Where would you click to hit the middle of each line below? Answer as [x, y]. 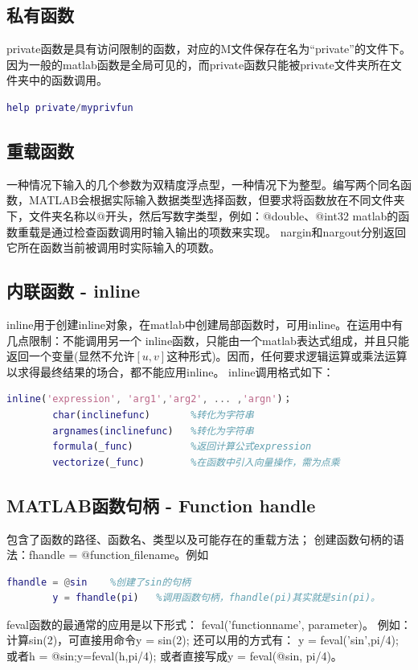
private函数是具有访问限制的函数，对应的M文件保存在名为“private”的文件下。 [209, 49]
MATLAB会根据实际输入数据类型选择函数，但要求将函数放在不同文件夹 [217, 200]
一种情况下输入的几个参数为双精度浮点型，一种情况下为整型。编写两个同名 [203, 184]
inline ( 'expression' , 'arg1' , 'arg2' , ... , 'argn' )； [150, 399]
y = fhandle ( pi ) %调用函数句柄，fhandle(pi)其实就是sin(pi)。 [216, 598]
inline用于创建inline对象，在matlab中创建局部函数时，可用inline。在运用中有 [205, 324]
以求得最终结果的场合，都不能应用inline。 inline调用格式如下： [170, 371]
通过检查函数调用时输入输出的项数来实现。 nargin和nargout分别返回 [229, 231]
